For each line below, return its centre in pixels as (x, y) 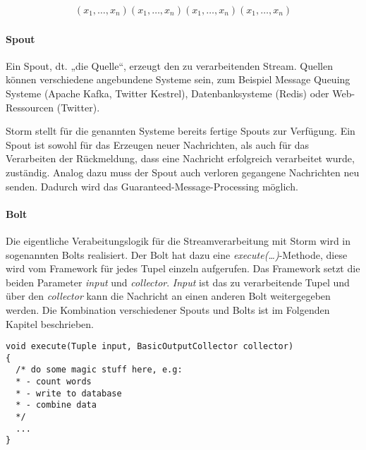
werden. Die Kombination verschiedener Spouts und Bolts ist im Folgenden (168, 309)
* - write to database (69, 393)
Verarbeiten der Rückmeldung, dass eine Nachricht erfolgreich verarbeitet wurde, (180, 158)
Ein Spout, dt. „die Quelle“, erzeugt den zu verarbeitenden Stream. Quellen (169, 65)
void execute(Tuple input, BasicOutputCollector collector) (150, 347)
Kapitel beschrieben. (50, 323)
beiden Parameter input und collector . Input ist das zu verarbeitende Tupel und (178, 282)
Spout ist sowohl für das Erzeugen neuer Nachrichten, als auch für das (158, 144)
